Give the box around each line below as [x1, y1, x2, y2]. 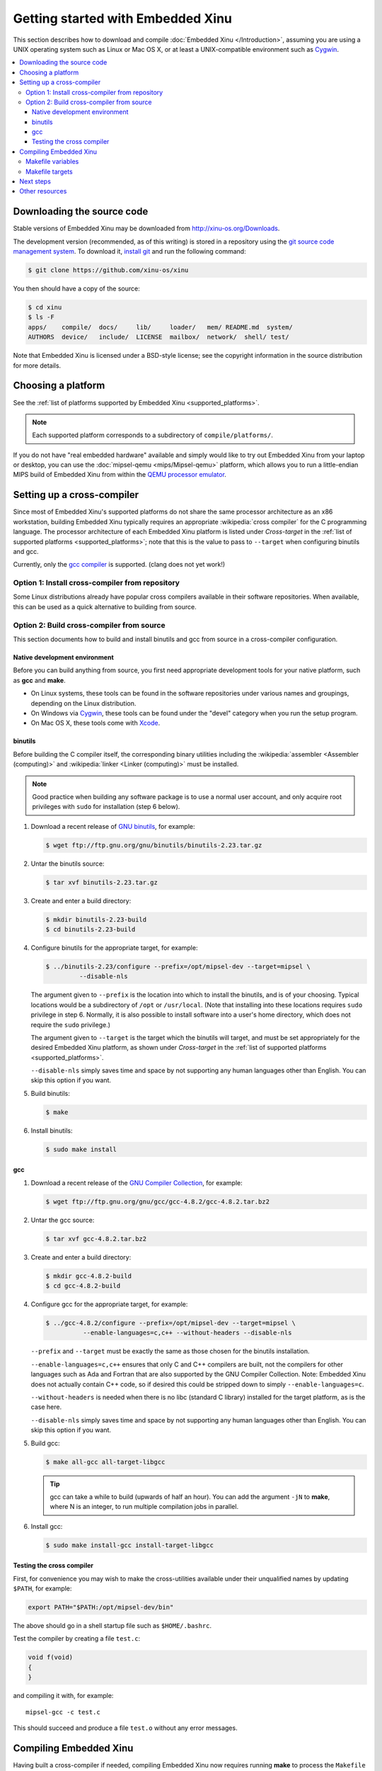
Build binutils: [30, 1089, 71, 1097]
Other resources [19, 187, 67, 196]
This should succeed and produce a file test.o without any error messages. [13, 1724, 238, 1732]
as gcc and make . [13, 676, 66, 684]
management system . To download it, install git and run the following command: [13, 247, 247, 256]
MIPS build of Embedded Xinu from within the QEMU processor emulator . [13, 470, 226, 479]
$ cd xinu [28, 303, 62, 312]
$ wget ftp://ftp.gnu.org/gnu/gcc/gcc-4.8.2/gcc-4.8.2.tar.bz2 [45, 1197, 270, 1206]
